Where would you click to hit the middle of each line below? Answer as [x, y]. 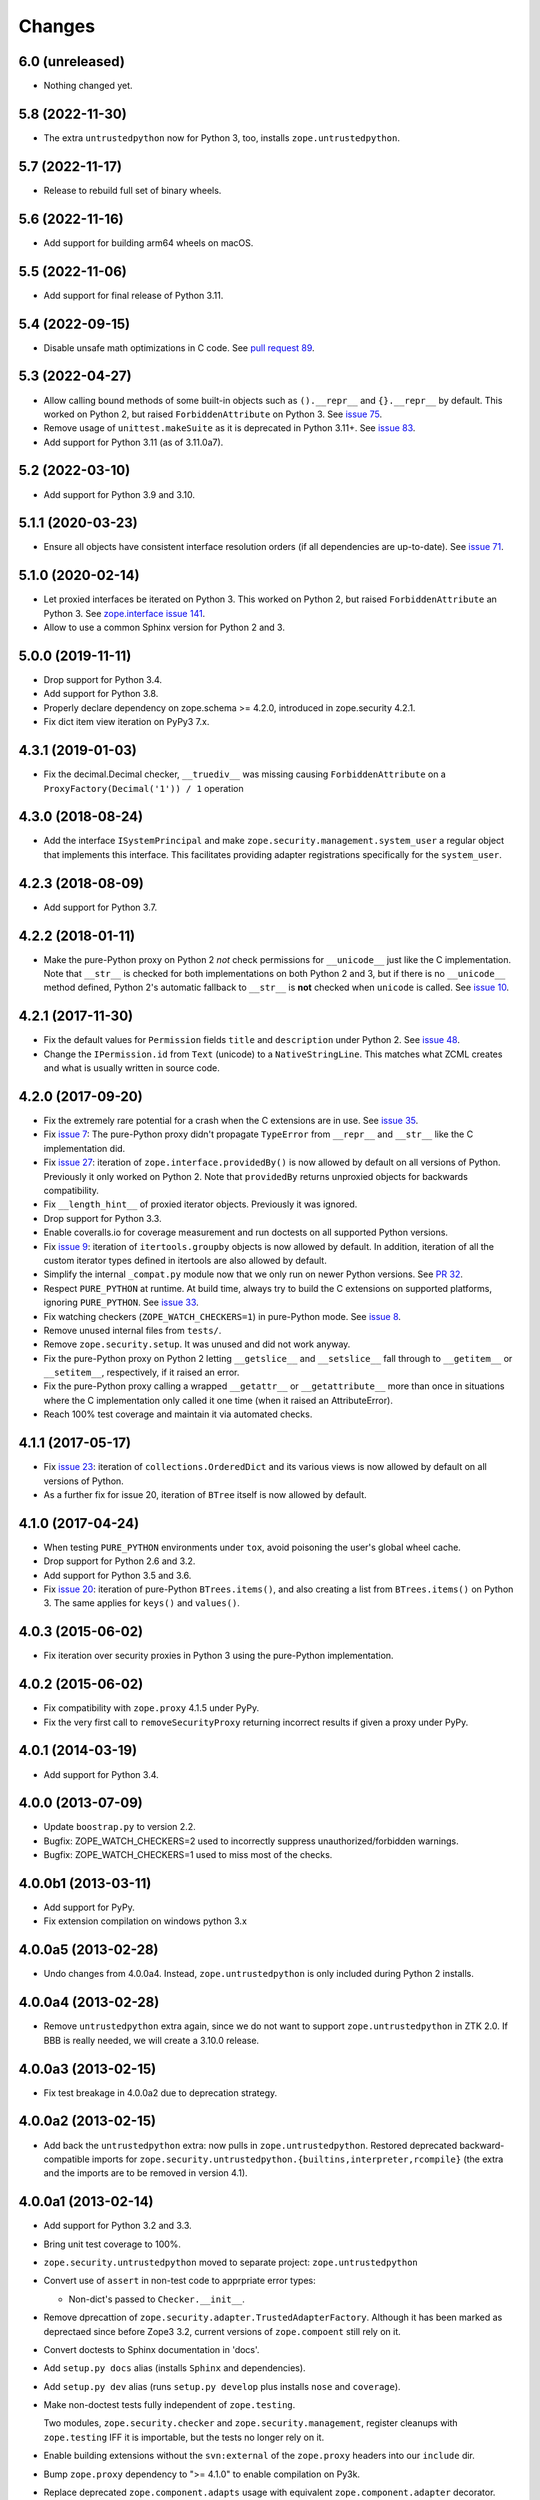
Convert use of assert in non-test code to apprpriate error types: [180, 2281]
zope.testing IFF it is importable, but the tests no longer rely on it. [184, 2437]
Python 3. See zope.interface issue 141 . [124, 613]
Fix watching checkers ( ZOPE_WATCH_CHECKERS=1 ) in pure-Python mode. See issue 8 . [222, 1316]
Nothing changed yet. [88, 86]
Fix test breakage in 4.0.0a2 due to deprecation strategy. [160, 2092]
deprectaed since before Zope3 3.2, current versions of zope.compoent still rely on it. [222, 2331]
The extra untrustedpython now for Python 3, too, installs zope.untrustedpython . [221, 137]
